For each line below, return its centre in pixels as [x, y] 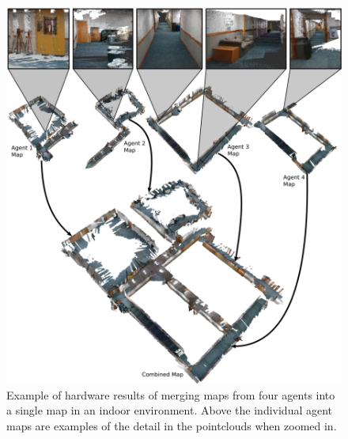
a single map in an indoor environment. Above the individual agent [170, 410]
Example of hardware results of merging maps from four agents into [171, 394]
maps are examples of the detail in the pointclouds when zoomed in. [172, 425]
